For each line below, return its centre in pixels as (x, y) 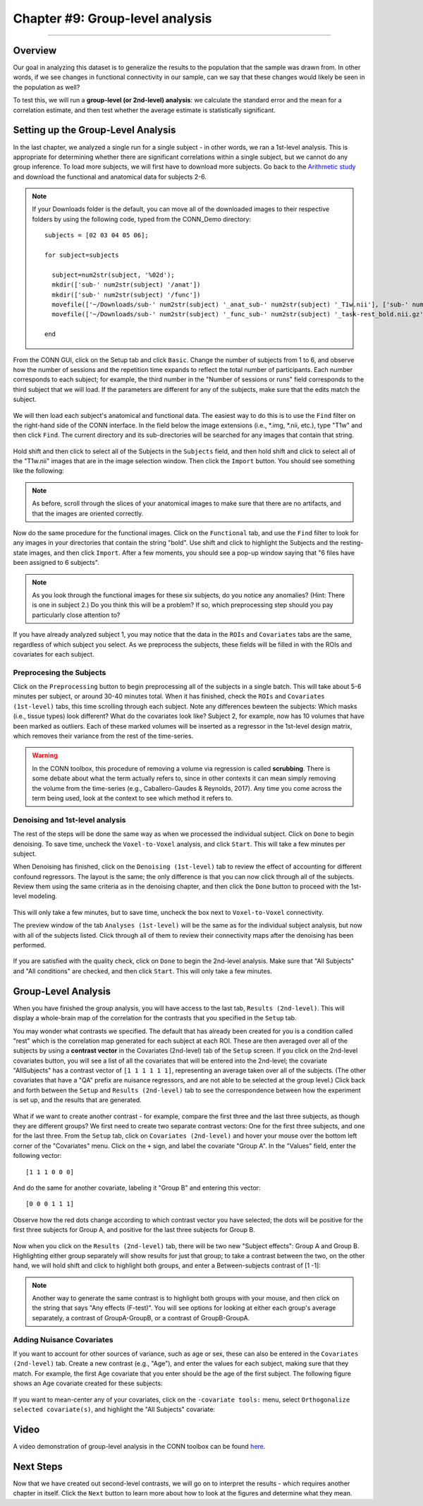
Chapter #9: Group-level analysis (112, 18)
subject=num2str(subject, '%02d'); (114, 275)
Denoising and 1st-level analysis (69, 820)
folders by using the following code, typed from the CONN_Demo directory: (142, 219)
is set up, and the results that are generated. (78, 1100)
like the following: (39, 471)
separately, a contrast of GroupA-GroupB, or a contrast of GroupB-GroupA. (141, 1317)
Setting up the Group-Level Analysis (94, 130)
